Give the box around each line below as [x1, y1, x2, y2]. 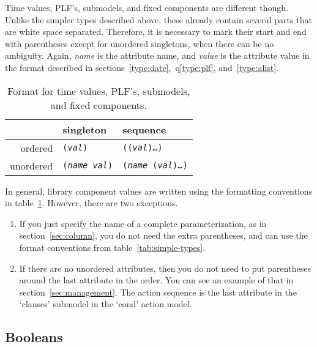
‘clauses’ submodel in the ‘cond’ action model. [19, 297, 192, 310]
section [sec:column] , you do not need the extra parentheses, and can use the [19, 229, 308, 242]
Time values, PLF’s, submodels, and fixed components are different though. [5, 1, 289, 13]
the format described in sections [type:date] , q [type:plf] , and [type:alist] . [5, 61, 278, 73]
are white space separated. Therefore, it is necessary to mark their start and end [5, 25, 307, 38]
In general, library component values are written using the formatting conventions [5, 184, 313, 197]
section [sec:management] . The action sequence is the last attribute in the [19, 285, 297, 298]
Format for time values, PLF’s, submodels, [7, 83, 190, 98]
